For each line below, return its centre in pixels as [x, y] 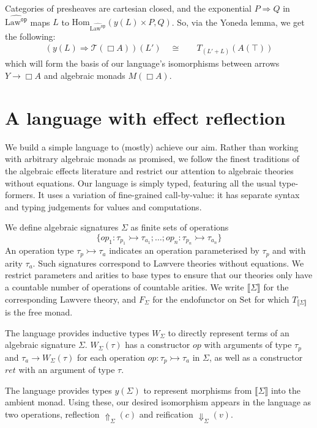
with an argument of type [67, 370]
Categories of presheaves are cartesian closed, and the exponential [129, 8]
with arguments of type [248, 345]
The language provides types [58, 390]
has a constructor [158, 345]
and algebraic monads [84, 76]
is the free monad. [39, 312]
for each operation [111, 357]
